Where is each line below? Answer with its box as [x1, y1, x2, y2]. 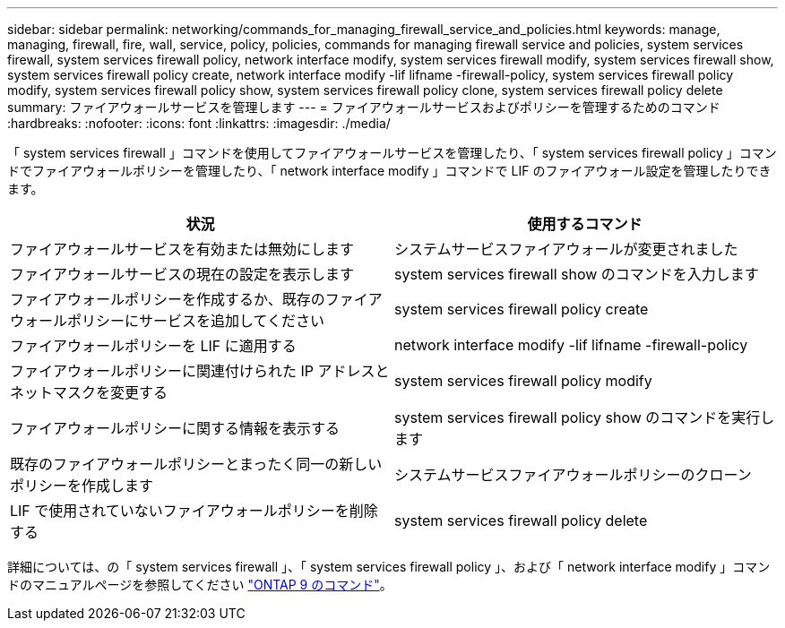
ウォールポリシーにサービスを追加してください [10, 312, 325, 330]
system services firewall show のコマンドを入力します [394, 265, 759, 283]
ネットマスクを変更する [10, 383, 168, 401]
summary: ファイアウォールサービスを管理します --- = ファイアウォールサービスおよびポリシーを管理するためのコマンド [7, 99, 720, 115]
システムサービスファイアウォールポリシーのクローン [394, 466, 752, 484]
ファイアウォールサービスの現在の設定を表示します [10, 265, 355, 283]
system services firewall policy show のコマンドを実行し [394, 409, 775, 426]
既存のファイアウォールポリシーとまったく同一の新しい [10, 455, 383, 473]
